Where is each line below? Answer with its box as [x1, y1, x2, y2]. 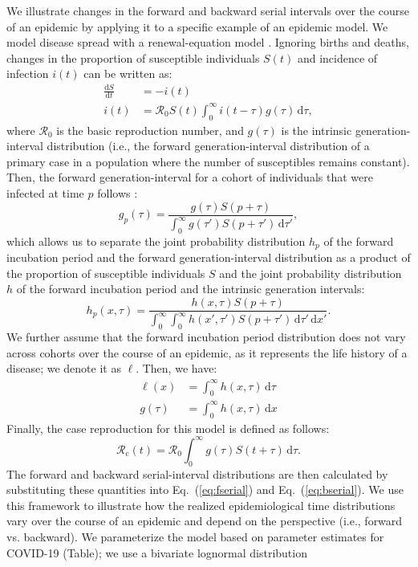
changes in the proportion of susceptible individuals [6, 49, 260, 66]
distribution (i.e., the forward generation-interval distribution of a [47, 137, 370, 154]
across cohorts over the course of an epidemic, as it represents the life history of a [6, 344, 408, 361]
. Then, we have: [136, 360, 217, 377]
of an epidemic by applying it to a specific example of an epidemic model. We [6, 18, 388, 35]
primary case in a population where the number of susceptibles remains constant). [6, 153, 410, 169]
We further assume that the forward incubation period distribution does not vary [6, 328, 406, 345]
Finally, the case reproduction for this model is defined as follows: [6, 419, 330, 436]
